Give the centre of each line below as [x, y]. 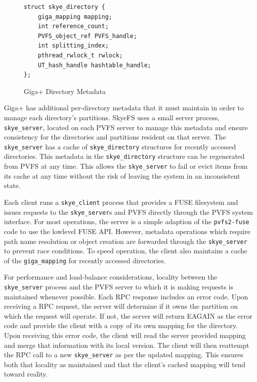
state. [12, 185]
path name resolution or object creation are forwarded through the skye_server [126, 241]
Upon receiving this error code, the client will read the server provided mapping [125, 335]
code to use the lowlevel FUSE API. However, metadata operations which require [127, 231]
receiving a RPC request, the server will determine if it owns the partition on [121, 306]
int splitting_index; [73, 46]
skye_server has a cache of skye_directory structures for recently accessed [120, 146]
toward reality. [26, 374]
